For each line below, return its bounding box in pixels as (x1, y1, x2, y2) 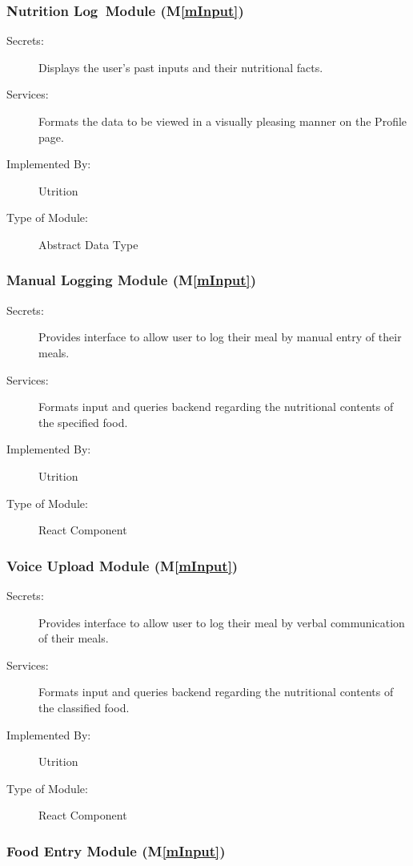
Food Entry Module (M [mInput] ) (6, 840, 226, 860)
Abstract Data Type (38, 236, 138, 252)
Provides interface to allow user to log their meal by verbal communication (38, 614, 405, 630)
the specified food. (38, 413, 128, 430)
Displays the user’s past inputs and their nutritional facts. (38, 58, 323, 75)
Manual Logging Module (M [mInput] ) (6, 270, 257, 290)
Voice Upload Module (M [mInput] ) (6, 555, 239, 575)
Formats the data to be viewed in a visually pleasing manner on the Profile (38, 113, 407, 129)
